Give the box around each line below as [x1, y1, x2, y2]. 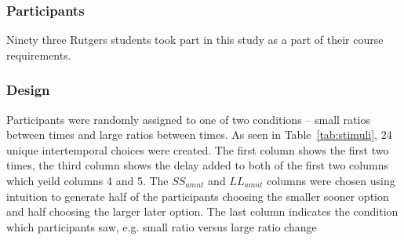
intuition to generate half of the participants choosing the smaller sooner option [6, 187, 389, 204]
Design [6, 80, 50, 100]
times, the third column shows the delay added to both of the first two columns [6, 157, 388, 173]
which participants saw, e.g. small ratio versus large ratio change [6, 218, 317, 235]
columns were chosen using [267, 173, 395, 188]
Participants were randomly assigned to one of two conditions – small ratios [6, 111, 370, 127]
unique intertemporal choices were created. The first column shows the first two [6, 141, 389, 158]
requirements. [6, 46, 71, 63]
